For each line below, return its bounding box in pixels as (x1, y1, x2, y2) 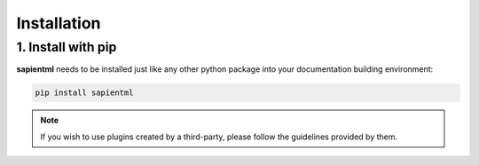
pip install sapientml (35, 88, 134, 98)
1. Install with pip (16, 39, 117, 55)
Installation (16, 13, 101, 33)
